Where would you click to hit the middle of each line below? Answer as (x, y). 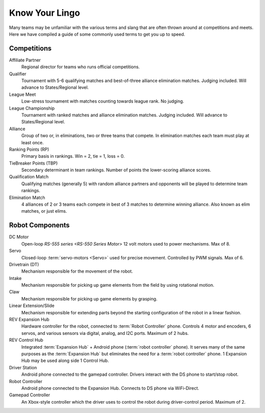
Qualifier (18, 74)
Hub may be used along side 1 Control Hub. (65, 360)
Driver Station (23, 367)
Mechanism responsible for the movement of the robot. (77, 271)
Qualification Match (29, 177)
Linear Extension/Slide (32, 306)
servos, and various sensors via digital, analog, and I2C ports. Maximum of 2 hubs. (105, 333)
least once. (33, 142)
